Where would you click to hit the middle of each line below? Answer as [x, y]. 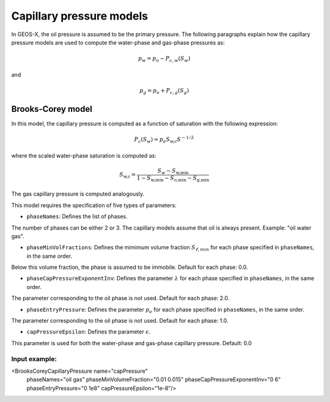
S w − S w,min [173, 171]
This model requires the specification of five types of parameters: [94, 205]
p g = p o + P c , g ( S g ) [164, 91]
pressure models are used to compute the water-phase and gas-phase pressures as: [118, 42]
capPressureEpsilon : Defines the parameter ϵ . [89, 332]
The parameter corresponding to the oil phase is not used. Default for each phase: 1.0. [120, 321]
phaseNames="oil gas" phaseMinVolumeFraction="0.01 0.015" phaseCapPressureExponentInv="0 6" [154, 379]
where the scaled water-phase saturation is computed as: [84, 155]
